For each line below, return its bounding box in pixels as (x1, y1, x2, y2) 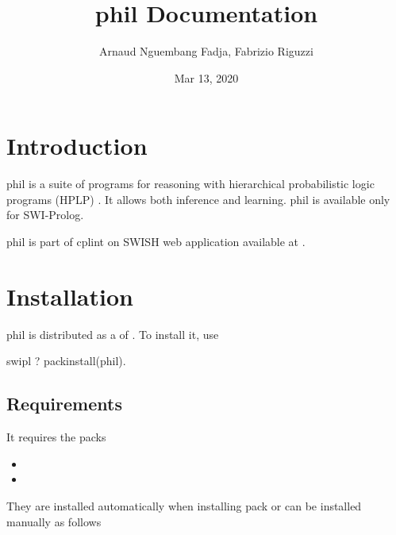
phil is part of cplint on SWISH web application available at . (6, 233, 306, 250)
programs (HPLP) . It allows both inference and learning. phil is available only (6, 191, 390, 207)
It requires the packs (6, 429, 106, 445)
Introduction (6, 129, 148, 162)
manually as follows (6, 513, 102, 529)
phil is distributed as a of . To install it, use (6, 325, 219, 342)
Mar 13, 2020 (174, 69, 239, 86)
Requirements (6, 391, 122, 416)
